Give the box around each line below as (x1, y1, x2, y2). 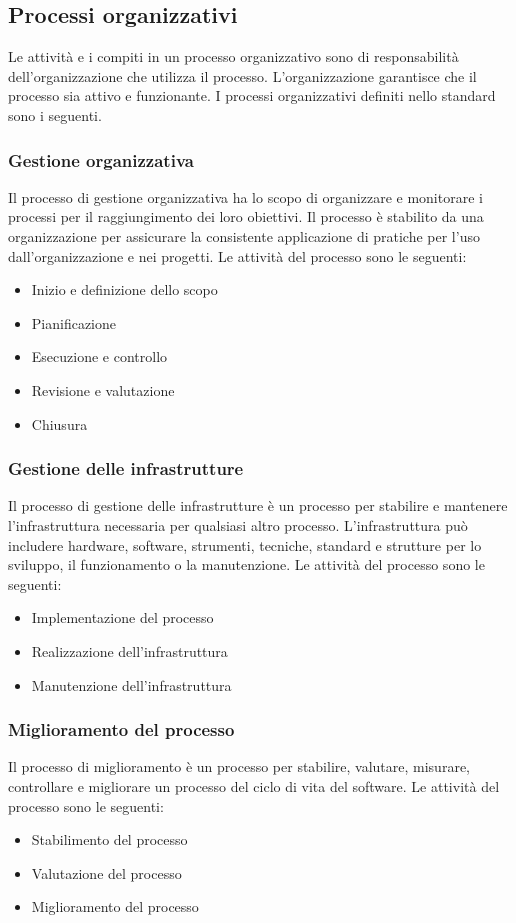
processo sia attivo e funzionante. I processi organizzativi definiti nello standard (8, 85, 496, 106)
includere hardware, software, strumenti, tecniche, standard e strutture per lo (8, 534, 482, 555)
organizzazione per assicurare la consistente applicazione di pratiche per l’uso (8, 225, 480, 246)
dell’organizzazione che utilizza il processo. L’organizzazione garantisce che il (8, 65, 477, 86)
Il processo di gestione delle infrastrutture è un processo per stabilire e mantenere (8, 495, 508, 516)
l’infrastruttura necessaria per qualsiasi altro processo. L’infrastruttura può (8, 514, 468, 535)
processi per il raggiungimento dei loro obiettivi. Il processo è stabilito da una (8, 206, 484, 227)
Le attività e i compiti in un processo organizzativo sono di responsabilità (8, 46, 459, 67)
